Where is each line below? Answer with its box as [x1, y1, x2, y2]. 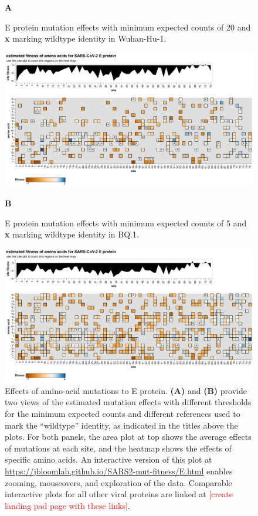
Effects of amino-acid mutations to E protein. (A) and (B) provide [5, 384, 247, 396]
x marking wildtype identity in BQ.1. [5, 228, 139, 240]
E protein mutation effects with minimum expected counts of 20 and [5, 21, 251, 33]
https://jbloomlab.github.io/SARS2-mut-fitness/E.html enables [5, 465, 233, 477]
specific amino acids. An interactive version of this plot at [5, 453, 212, 466]
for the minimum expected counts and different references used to [5, 408, 240, 420]
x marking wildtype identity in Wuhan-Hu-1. [5, 32, 167, 45]
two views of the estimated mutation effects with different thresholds [5, 396, 252, 408]
